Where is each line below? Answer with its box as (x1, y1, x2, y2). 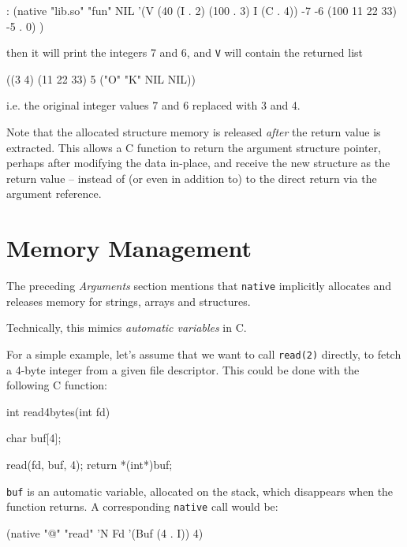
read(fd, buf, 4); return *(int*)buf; (6, 456, 173, 472)
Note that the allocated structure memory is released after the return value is (6, 124, 381, 140)
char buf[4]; (6, 430, 62, 446)
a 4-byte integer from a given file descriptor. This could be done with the (6, 361, 360, 378)
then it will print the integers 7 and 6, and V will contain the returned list (6, 44, 364, 61)
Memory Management (6, 232, 252, 264)
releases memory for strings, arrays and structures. (6, 292, 251, 309)
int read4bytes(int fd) (6, 403, 110, 419)
